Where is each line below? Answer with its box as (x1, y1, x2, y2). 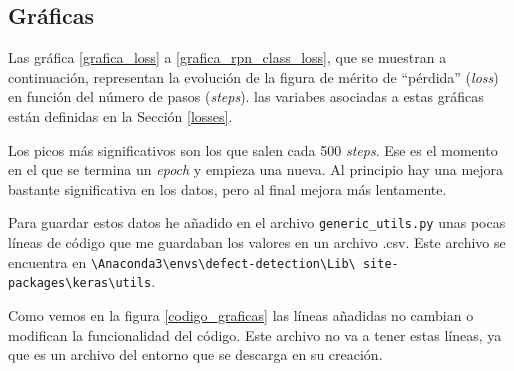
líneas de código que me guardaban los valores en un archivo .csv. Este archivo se (8, 232, 506, 253)
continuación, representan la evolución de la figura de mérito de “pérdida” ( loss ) (8, 66, 499, 87)
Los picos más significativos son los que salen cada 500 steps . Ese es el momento (8, 139, 498, 160)
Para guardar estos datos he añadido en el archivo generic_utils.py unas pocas (8, 212, 506, 233)
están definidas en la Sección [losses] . (8, 105, 233, 126)
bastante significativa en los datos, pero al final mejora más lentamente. (8, 178, 447, 199)
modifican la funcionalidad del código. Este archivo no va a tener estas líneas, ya (8, 324, 502, 345)
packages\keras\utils (8, 276, 152, 291)
